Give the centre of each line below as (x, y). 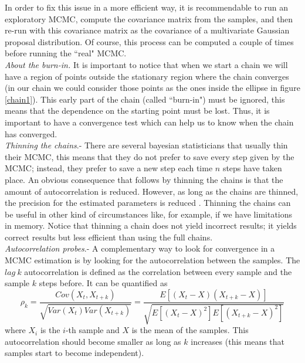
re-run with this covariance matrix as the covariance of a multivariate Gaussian (147, 30)
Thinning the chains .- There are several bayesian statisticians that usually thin (146, 145)
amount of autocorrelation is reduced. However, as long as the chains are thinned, (152, 191)
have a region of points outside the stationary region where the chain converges (147, 76)
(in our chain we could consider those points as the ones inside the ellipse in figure (152, 88)
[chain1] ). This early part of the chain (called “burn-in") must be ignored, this (145, 99)
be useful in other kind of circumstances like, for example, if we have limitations (149, 214)
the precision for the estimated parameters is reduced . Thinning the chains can (148, 203)
